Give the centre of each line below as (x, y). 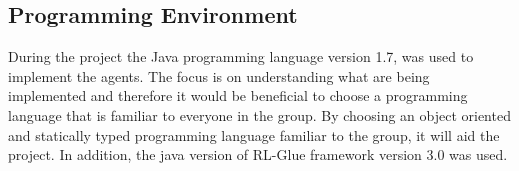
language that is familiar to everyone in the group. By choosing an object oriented (259, 114)
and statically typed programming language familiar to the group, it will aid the (254, 134)
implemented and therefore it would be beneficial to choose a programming (238, 95)
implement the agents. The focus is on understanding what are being (219, 75)
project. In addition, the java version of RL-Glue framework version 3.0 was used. (258, 154)
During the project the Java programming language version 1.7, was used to (241, 56)
